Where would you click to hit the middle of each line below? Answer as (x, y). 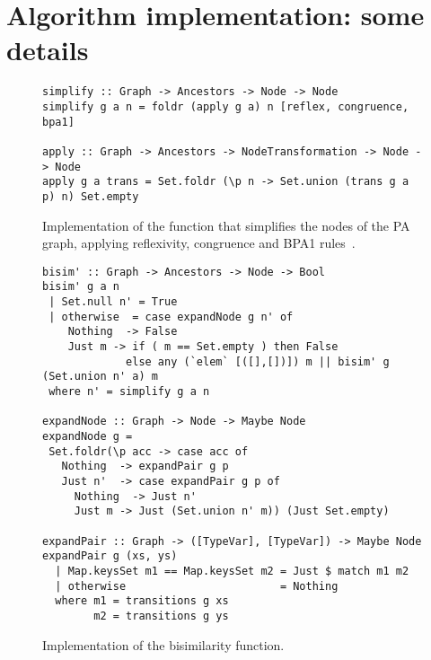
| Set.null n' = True (113, 302)
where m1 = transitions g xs (142, 601)
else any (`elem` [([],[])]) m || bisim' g (258, 361)
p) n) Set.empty (91, 196)
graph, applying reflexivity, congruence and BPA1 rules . (199, 243)
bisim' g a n (81, 287)
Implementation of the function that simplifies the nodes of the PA (226, 225)
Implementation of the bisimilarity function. (163, 644)
